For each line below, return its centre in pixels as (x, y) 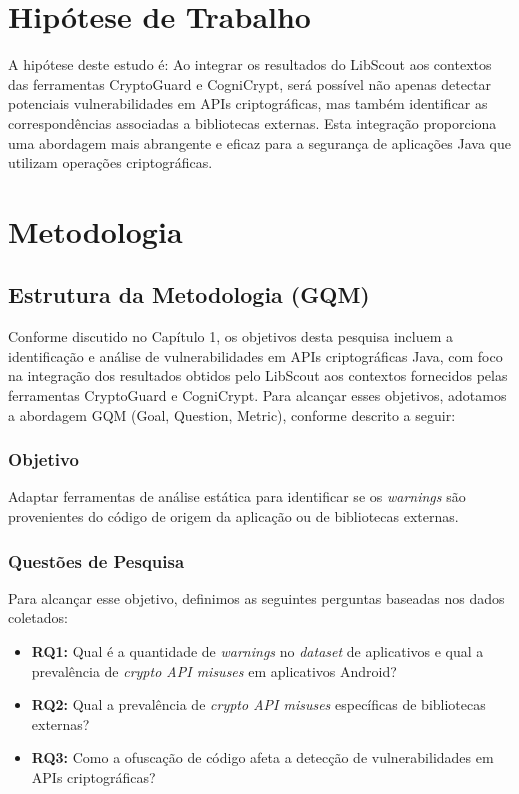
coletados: (38, 617)
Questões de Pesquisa (96, 560)
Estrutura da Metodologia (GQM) (189, 294)
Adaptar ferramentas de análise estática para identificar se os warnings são (237, 496)
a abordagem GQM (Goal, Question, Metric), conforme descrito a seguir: (232, 414)
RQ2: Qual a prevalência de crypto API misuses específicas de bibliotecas (258, 704)
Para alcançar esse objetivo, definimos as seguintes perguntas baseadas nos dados (256, 597)
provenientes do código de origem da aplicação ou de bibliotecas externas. (233, 516)
